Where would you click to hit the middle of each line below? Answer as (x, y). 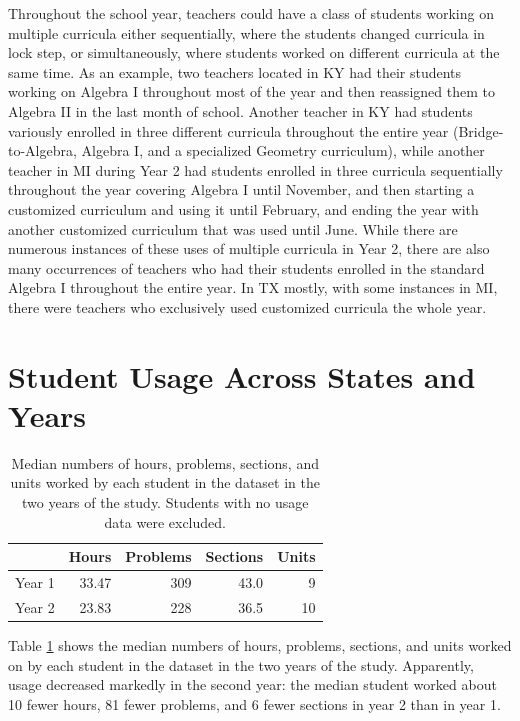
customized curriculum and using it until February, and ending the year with (243, 208)
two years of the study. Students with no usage (165, 502)
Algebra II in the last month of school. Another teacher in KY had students (240, 110)
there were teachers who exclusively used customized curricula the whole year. (247, 306)
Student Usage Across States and (242, 375)
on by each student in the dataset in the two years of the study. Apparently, (241, 664)
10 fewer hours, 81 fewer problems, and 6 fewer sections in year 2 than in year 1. (254, 703)
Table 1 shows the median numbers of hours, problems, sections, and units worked (260, 644)
